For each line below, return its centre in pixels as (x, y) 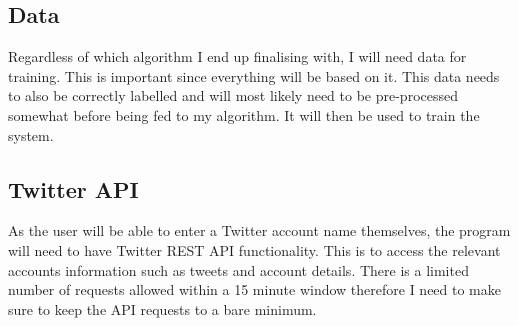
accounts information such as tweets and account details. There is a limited (238, 269)
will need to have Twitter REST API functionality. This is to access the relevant (254, 249)
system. (31, 134)
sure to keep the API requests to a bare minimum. (162, 308)
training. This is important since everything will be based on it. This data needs (254, 75)
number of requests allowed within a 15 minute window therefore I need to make (254, 289)
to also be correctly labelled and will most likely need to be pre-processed (233, 95)
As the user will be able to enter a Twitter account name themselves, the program (259, 230)
